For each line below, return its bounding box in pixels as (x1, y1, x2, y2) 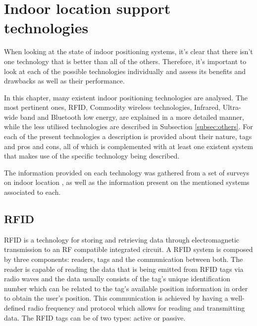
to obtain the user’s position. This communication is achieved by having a (4, 293, 228, 303)
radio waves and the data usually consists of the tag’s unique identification (4, 273, 231, 284)
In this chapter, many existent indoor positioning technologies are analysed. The (4, 92, 248, 102)
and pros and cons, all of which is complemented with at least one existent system (4, 141, 253, 151)
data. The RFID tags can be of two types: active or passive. (4, 312, 186, 323)
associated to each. (4, 187, 61, 197)
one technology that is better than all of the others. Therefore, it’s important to (4, 56, 247, 66)
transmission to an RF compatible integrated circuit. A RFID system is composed (4, 244, 253, 254)
